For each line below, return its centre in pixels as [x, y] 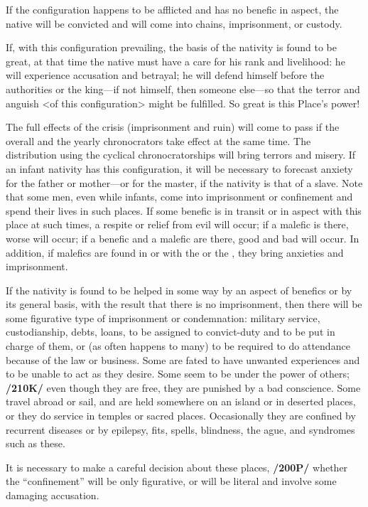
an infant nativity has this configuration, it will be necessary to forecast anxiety [179, 168]
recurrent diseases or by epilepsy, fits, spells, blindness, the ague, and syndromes [180, 429]
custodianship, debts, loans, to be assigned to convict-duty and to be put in [171, 332]
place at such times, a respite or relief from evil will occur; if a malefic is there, [177, 224]
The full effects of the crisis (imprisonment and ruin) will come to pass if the [173, 127]
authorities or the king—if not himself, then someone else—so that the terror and [183, 89]
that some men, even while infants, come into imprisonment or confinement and [179, 197]
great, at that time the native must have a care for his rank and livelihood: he [175, 61]
